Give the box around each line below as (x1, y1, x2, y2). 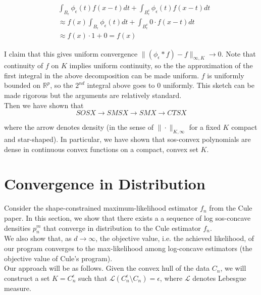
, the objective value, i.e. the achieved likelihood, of (95, 233, 254, 243)
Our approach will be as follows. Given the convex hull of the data (4, 263, 210, 273)
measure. (4, 282, 31, 293)
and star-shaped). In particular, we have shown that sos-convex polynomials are (4, 134, 251, 144)
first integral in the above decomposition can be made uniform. (4, 70, 199, 80)
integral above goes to (87, 80, 155, 90)
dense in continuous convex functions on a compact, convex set (4, 143, 198, 154)
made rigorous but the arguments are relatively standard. (4, 90, 182, 101)
